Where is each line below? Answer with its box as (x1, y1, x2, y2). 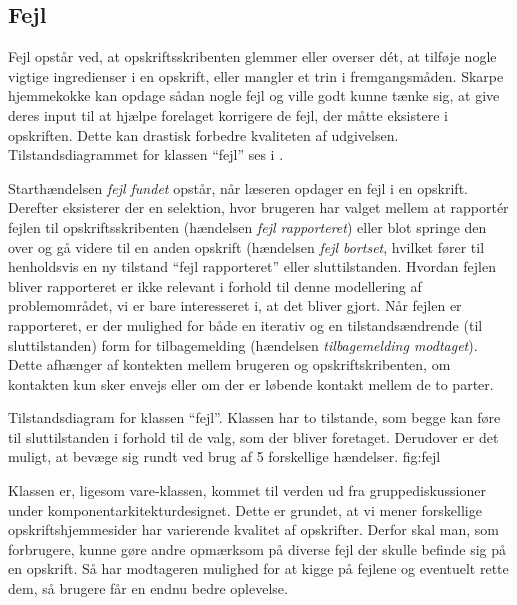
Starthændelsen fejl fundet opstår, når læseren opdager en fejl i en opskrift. (8, 177, 468, 198)
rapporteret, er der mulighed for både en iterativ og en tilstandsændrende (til (8, 314, 483, 335)
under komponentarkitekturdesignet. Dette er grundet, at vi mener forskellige (8, 499, 482, 520)
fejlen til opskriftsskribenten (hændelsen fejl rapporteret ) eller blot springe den (8, 216, 487, 237)
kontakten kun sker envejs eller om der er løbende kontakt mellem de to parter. (8, 373, 494, 394)
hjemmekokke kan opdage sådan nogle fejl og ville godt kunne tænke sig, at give (8, 85, 500, 106)
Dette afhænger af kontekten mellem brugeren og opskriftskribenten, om (8, 354, 451, 375)
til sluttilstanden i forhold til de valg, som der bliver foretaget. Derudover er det (8, 426, 499, 447)
